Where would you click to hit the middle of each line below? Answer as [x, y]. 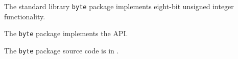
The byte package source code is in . [62, 50]
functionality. [25, 16]
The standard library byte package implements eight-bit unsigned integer [119, 6]
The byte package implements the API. [66, 33]
